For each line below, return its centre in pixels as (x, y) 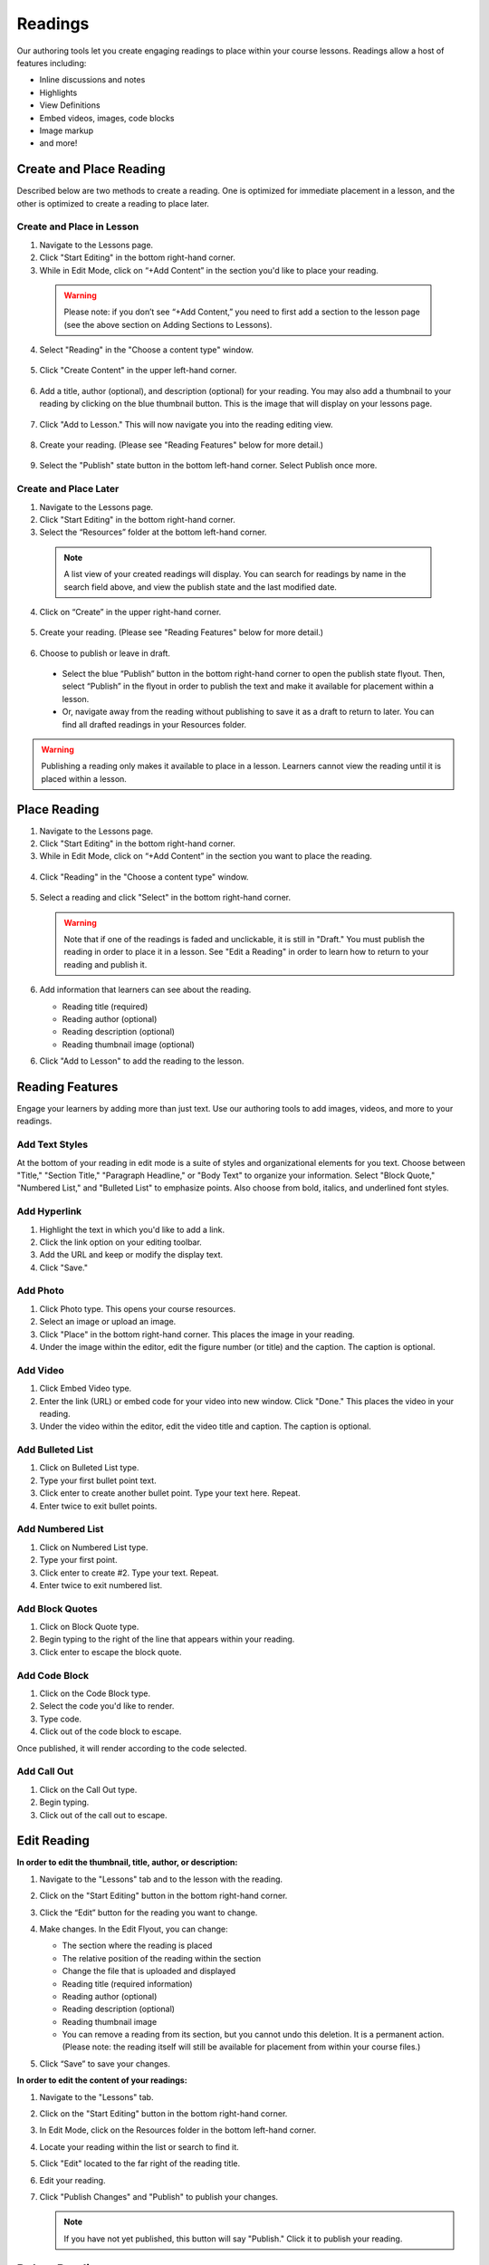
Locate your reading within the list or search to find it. (139, 2146)
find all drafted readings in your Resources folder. (154, 724)
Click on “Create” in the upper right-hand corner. (130, 612)
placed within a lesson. (84, 778)
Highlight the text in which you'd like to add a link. (132, 1229)
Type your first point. (78, 1560)
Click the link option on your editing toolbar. (121, 1242)
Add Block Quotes (58, 1608)
